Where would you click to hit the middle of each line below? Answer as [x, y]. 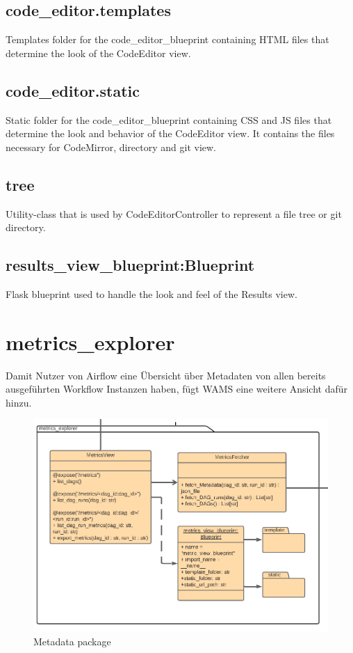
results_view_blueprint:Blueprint [130, 265]
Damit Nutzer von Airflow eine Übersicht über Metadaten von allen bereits [166, 375]
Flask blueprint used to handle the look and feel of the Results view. [151, 293]
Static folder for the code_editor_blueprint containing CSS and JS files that [169, 119]
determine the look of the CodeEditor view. [98, 53]
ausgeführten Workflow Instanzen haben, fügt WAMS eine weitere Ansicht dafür [176, 389]
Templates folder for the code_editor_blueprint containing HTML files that [167, 39]
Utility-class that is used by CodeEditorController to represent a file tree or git [174, 213]
